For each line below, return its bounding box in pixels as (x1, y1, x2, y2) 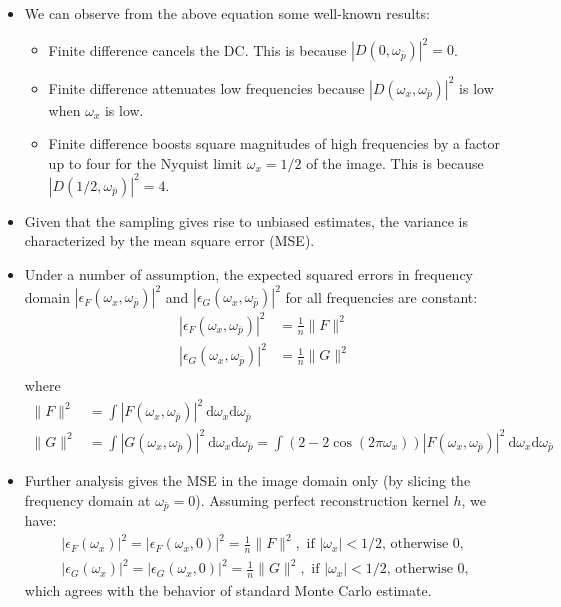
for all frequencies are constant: (285, 286, 478, 307)
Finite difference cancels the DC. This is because (48, 39, 347, 60)
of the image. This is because (306, 152, 484, 173)
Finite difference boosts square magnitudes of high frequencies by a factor (48, 133, 501, 154)
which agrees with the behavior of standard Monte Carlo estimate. (24, 580, 432, 601)
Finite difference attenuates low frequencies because (48, 77, 365, 98)
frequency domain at (24, 489, 151, 510)
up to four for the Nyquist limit (48, 152, 243, 173)
